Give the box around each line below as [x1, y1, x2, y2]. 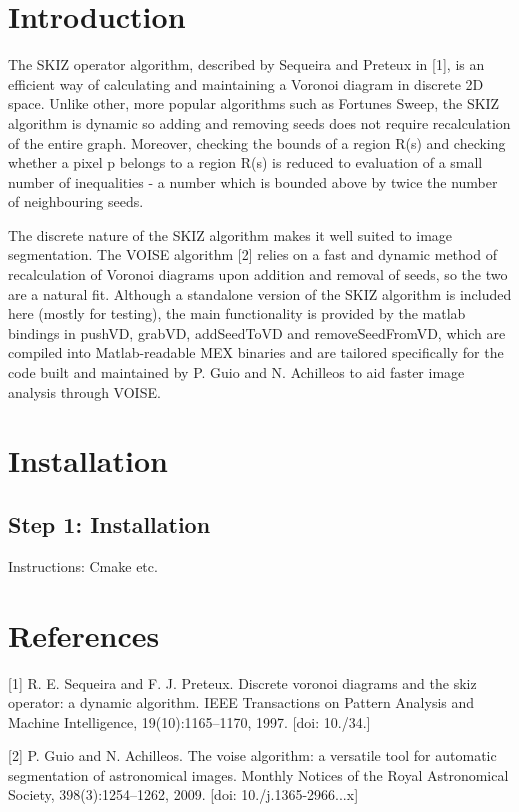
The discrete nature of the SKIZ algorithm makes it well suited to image [8, 224, 453, 245]
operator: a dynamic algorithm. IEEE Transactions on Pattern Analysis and [8, 692, 475, 713]
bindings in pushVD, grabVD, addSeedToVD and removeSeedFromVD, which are [8, 322, 506, 343]
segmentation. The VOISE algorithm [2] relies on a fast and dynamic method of [8, 244, 497, 265]
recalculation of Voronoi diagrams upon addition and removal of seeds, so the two [8, 264, 508, 285]
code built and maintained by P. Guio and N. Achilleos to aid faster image [8, 362, 465, 383]
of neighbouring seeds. [8, 191, 144, 212]
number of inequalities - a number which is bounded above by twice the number [8, 171, 498, 192]
